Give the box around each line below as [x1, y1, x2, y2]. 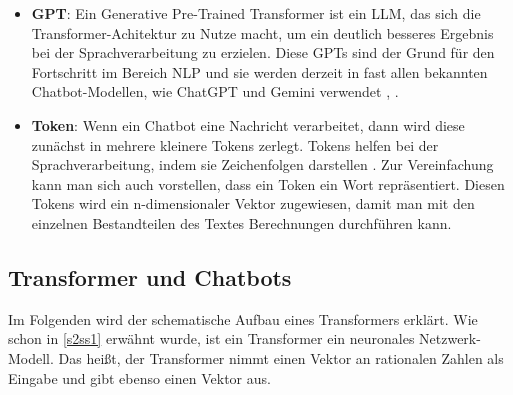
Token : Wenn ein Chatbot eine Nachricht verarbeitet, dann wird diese [31, 114, 465, 135]
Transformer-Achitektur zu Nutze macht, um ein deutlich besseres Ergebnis [31, 22, 494, 43]
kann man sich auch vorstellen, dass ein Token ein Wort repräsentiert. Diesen [31, 173, 505, 194]
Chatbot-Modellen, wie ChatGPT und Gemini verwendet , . [31, 81, 399, 102]
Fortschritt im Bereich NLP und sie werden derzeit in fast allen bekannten [31, 61, 488, 82]
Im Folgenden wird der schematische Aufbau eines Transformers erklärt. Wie [8, 308, 478, 329]
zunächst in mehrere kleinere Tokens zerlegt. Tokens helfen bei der [31, 134, 439, 155]
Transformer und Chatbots [8, 261, 292, 292]
